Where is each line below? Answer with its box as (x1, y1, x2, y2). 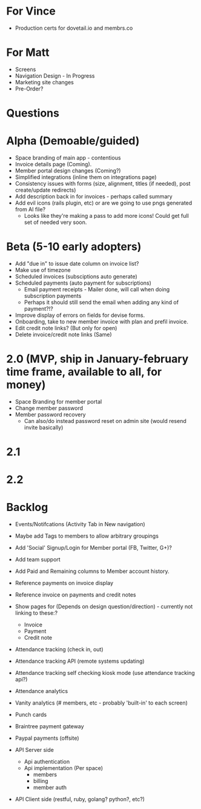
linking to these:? (15, 609, 58, 617)
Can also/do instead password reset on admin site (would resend (24, 417, 186, 424)
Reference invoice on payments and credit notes (15, 591, 136, 598)
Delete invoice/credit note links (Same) (15, 331, 112, 338)
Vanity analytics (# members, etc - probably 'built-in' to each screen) (15, 699, 188, 706)
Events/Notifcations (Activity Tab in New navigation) (15, 521, 145, 528)
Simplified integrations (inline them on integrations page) (15, 174, 157, 180)
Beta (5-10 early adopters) (6, 240, 142, 254)
